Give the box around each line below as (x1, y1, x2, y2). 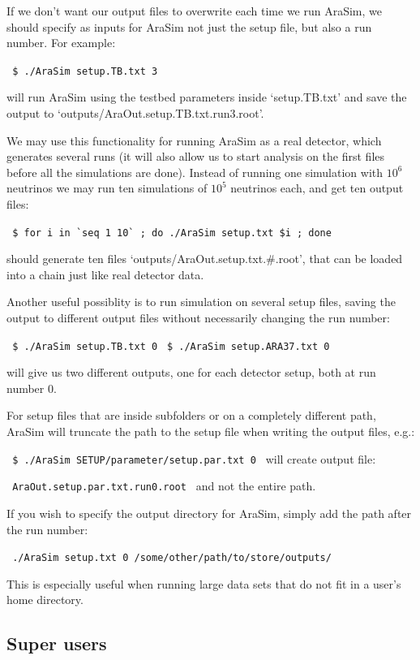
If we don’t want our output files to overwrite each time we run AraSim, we (6, 2, 383, 19)
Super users (6, 631, 107, 656)
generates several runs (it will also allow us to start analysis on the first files (6, 148, 385, 165)
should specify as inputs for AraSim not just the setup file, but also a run (6, 18, 372, 35)
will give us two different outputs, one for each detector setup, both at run (6, 364, 376, 381)
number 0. (6, 379, 57, 396)
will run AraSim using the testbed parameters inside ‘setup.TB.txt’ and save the (6, 88, 407, 106)
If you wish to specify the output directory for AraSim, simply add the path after (6, 504, 412, 521)
